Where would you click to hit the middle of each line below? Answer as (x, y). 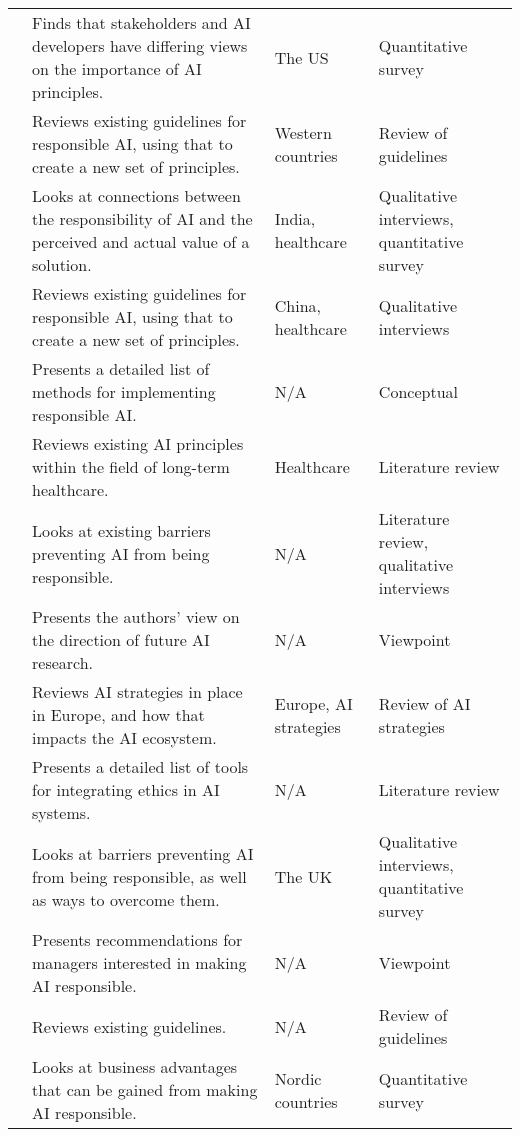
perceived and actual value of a (141, 241)
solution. (62, 264)
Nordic (298, 1078)
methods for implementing (124, 391)
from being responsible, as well (139, 876)
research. (63, 662)
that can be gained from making (145, 1089)
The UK (303, 876)
